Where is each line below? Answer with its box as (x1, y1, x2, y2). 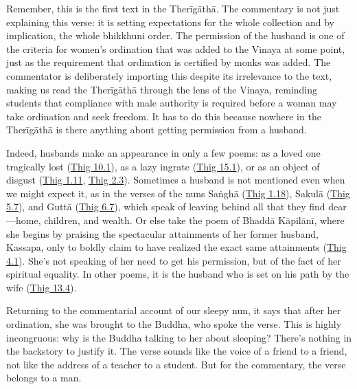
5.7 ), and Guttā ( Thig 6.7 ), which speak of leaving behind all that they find (6, 199, 325, 214)
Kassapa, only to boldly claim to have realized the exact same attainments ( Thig (6, 240, 347, 254)
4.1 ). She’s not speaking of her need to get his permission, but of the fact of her (6, 253, 341, 267)
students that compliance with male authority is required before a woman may (6, 96, 337, 110)
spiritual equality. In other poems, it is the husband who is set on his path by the (6, 267, 349, 281)
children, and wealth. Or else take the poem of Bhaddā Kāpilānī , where (44, 212, 345, 227)
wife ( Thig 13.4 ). (6, 280, 77, 294)
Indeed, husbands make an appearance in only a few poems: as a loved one (6, 145, 321, 159)
